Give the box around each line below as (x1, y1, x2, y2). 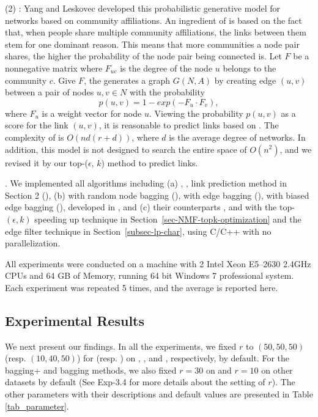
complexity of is (5, 130, 64, 143)
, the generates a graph (84, 73, 171, 86)
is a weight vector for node (42, 106, 142, 119)
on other (261, 363, 293, 376)
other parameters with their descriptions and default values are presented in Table (5, 388, 313, 400)
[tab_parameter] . (5, 399, 69, 412)
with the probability (129, 86, 205, 98)
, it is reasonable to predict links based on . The (98, 119, 279, 131)
